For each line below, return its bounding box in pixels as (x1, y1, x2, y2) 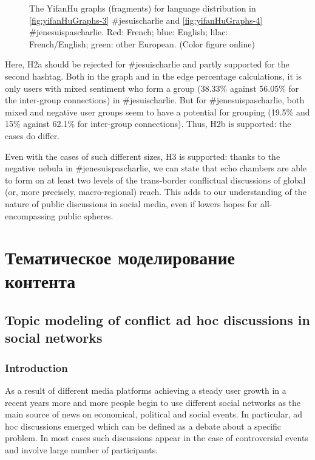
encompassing (5, 209, 56, 222)
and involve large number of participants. (5, 444, 158, 456)
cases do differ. (5, 129, 60, 142)
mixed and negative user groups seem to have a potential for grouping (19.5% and (5, 105, 310, 118)
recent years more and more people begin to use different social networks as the (5, 396, 301, 408)
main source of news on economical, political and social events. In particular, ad (5, 408, 303, 421)
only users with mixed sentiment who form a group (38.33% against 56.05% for (5, 81, 299, 94)
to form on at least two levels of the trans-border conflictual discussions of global (5, 173, 306, 186)
